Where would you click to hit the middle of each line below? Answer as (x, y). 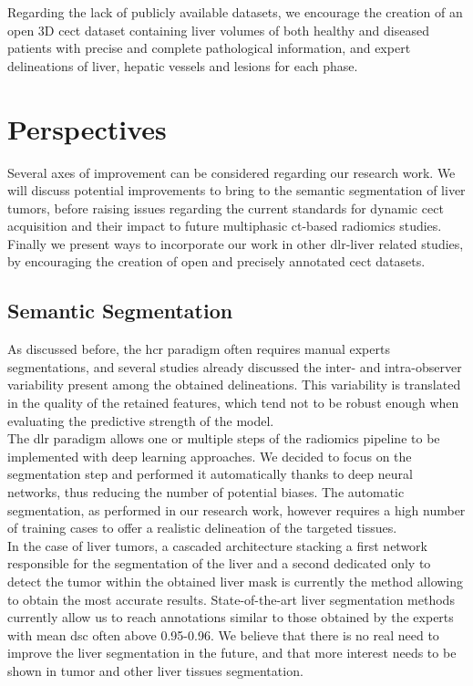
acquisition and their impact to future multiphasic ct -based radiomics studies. (225, 226)
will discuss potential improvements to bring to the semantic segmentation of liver (236, 190)
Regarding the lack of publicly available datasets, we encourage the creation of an (235, 12)
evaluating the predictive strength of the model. (141, 420)
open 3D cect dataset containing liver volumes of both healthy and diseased (218, 30)
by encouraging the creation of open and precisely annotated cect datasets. (216, 261)
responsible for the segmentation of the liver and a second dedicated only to (219, 563)
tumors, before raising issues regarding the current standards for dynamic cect (226, 208)
